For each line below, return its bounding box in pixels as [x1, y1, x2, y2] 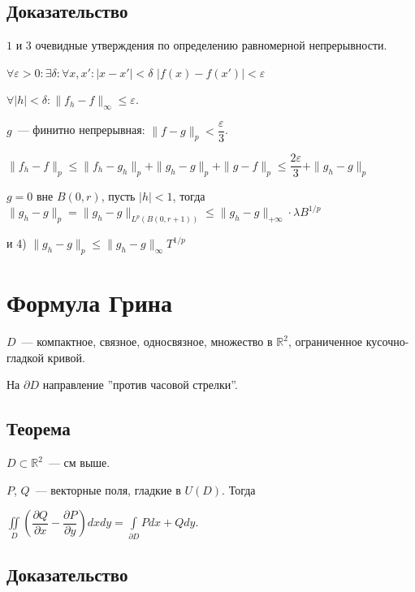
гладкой [6, 348, 44, 365]
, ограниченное [287, 333, 363, 350]
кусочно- [365, 333, 409, 350]
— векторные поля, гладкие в [35, 481, 181, 498]
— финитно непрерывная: [17, 121, 145, 138]
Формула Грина [6, 286, 172, 319]
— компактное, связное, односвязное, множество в [21, 333, 273, 350]
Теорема [6, 416, 71, 441]
